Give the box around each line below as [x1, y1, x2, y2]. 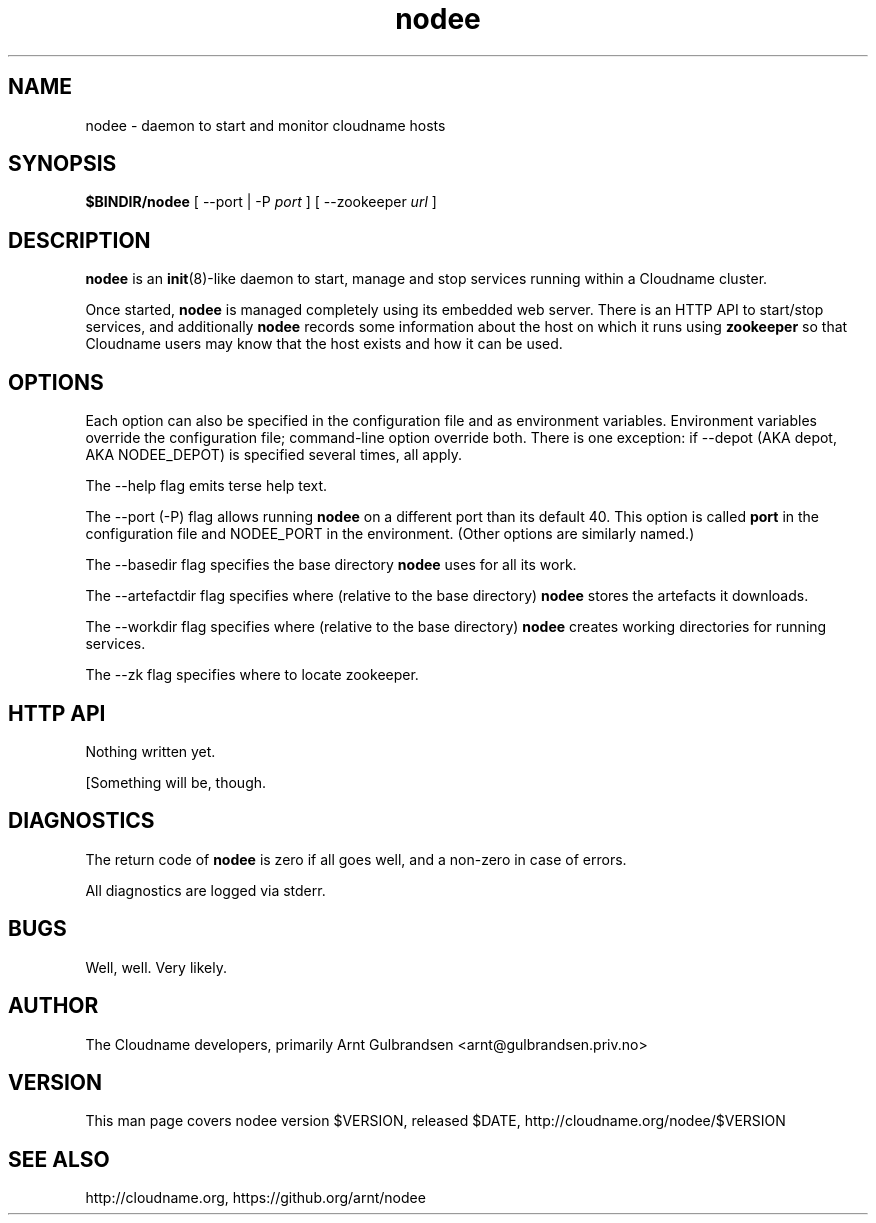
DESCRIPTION [8, 227, 151, 253]
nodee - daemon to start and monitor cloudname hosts [85, 116, 446, 134]
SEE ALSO [8, 1146, 110, 1172]
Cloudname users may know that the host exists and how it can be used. [85, 335, 563, 353]
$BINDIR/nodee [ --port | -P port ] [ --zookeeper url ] [85, 193, 437, 211]
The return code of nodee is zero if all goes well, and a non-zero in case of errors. [85, 850, 627, 868]
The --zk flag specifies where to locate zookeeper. [85, 666, 419, 684]
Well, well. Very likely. [85, 958, 227, 976]
